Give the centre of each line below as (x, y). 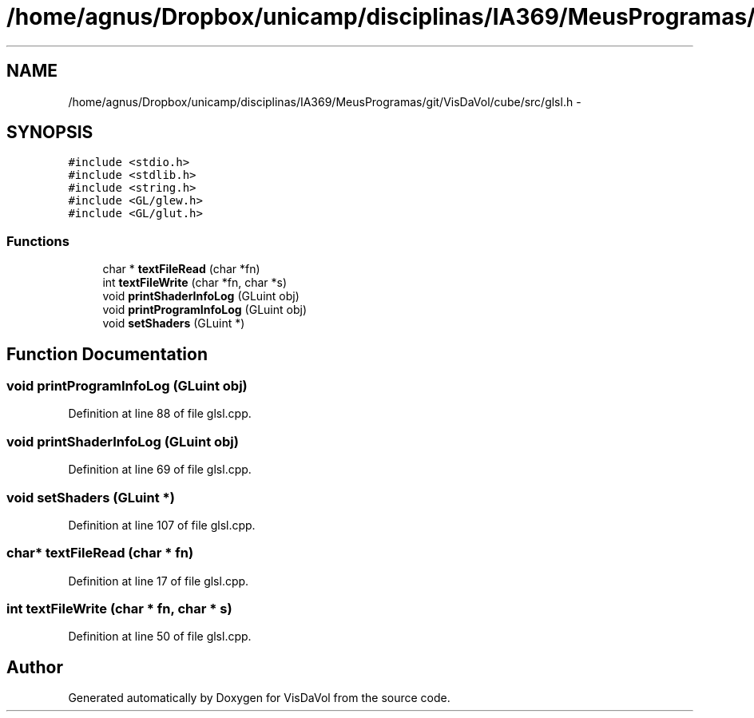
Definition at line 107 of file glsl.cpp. (162, 525)
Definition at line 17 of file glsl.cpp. (159, 581)
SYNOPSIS (50, 133)
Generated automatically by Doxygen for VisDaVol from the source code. (259, 698)
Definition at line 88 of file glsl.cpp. (160, 414)
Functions (38, 241)
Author (35, 667)
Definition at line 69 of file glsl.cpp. (160, 470)
